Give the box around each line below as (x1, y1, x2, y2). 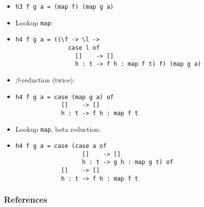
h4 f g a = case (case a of (15, 143, 107, 150)
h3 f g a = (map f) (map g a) (15, 3, 114, 10)
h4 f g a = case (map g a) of (15, 93, 114, 101)
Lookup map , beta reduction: (15, 124, 101, 134)
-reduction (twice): (19, 74, 75, 84)
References (4, 193, 47, 206)
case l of (68, 44, 100, 51)
